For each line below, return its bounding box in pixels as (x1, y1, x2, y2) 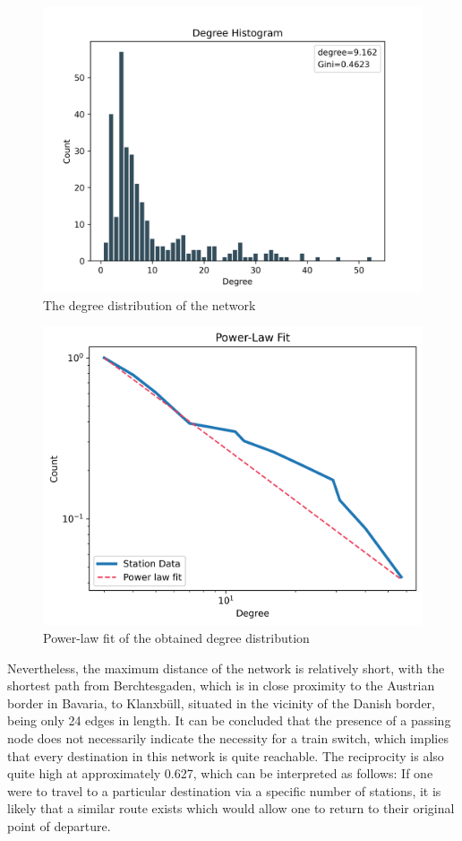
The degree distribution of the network (43, 295, 256, 314)
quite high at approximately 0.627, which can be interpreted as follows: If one (7, 764, 433, 783)
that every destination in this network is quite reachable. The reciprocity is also (7, 746, 444, 765)
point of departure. (7, 816, 111, 835)
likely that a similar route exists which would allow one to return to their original (7, 799, 455, 818)
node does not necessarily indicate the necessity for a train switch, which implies (7, 728, 449, 747)
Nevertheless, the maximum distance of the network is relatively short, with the (7, 658, 445, 677)
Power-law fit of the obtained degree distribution (43, 629, 310, 646)
